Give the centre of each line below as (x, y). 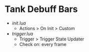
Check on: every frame (43, 44)
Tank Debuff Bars (41, 9)
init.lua (19, 23)
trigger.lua (22, 33)
